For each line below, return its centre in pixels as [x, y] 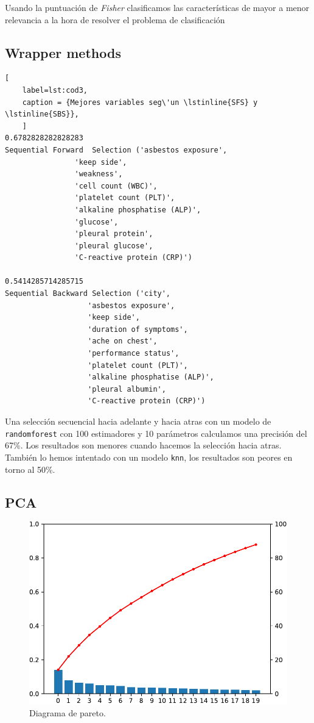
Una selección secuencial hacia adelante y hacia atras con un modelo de [138, 421]
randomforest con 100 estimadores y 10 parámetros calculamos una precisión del [156, 433]
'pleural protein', [114, 234]
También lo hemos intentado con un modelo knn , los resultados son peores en [149, 457]
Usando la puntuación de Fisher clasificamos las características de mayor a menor [157, 7]
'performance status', [134, 354]
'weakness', [99, 174]
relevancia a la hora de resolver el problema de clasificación [115, 19]
